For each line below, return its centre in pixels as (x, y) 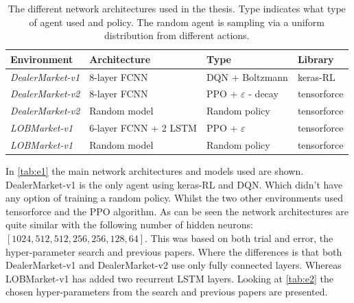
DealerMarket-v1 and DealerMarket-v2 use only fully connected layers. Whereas (174, 265)
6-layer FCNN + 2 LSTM (143, 128)
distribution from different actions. (177, 35)
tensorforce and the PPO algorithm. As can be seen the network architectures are (177, 211)
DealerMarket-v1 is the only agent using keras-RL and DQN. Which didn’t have (174, 184)
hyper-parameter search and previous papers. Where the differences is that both (174, 251)
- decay (263, 94)
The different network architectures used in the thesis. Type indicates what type (177, 8)
